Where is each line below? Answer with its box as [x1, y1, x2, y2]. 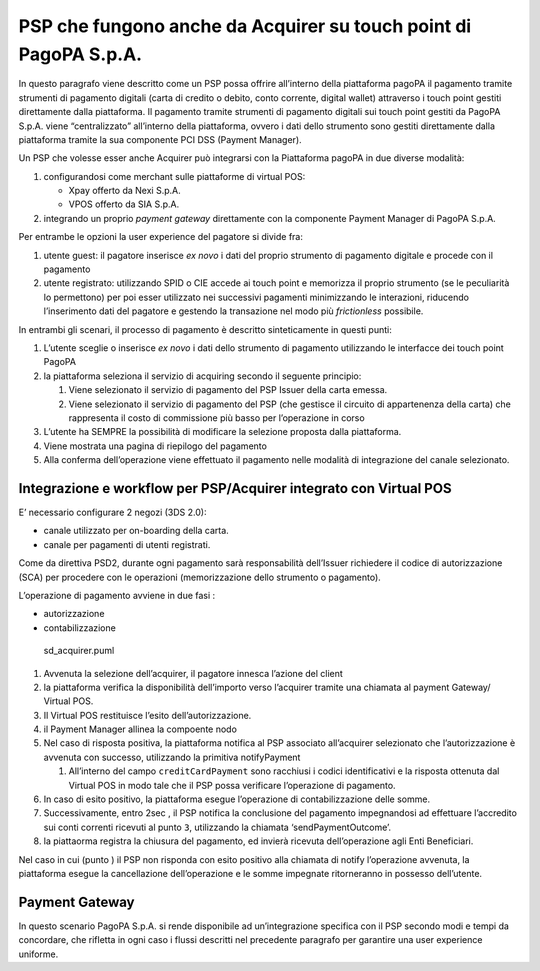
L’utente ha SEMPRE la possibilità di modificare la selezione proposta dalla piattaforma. [43, 426, 402, 438]
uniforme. [18, 948, 59, 960]
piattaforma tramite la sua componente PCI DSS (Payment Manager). [18, 133, 302, 145]
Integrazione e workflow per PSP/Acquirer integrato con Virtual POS [18, 480, 452, 497]
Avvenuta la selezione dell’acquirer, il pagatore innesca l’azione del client [43, 667, 344, 679]
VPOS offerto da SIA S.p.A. [68, 198, 180, 210]
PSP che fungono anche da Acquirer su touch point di [18, 15, 472, 37]
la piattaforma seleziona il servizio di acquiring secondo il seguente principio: [43, 370, 362, 382]
